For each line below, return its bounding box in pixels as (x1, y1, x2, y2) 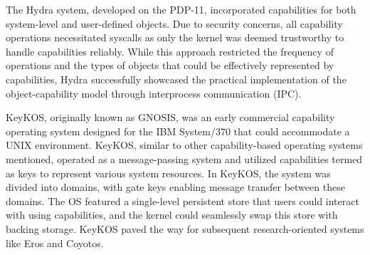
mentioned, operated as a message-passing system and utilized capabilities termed (6, 151, 363, 166)
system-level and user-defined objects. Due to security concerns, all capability (6, 16, 343, 31)
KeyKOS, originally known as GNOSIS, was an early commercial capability (6, 110, 335, 125)
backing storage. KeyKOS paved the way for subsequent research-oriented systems (6, 221, 364, 236)
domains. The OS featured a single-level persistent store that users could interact (6, 193, 359, 208)
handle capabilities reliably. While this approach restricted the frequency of (6, 43, 334, 58)
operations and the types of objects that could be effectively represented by (6, 58, 334, 73)
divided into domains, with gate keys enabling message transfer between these (6, 179, 345, 194)
